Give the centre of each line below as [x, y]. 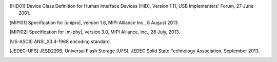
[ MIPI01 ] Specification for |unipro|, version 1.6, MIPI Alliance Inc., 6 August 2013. [94, 23]
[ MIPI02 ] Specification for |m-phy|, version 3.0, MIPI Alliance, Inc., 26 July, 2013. [95, 32]
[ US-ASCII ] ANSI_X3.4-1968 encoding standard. [60, 42]
